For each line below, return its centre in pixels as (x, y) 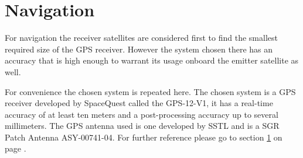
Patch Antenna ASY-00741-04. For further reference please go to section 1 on (144, 137)
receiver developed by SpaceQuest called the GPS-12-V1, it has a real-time (139, 103)
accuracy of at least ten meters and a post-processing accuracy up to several (142, 114)
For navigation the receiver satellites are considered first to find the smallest (141, 38)
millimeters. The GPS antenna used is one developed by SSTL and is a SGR (142, 126)
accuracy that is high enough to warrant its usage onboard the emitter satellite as (152, 60)
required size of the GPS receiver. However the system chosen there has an (139, 49)
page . (16, 148)
